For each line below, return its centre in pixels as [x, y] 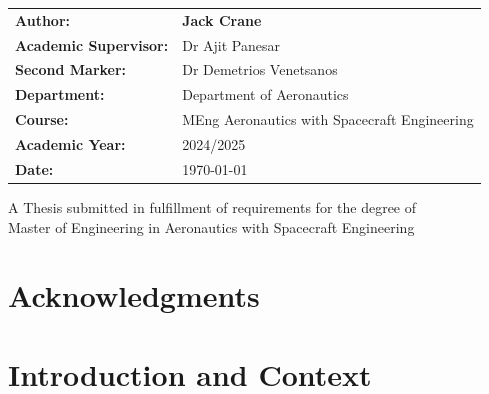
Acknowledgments [134, 295]
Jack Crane [222, 19]
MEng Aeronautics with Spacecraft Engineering [328, 119]
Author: [43, 19]
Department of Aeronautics [265, 94]
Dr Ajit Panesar [231, 44]
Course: [42, 119]
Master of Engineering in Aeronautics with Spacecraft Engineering [211, 226]
